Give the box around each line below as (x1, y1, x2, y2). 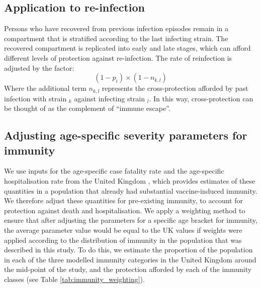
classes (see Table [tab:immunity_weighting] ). (4, 273, 145, 284)
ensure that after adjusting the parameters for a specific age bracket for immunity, (4, 215, 257, 225)
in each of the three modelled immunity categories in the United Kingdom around (4, 254, 256, 264)
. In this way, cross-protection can (149, 93, 253, 103)
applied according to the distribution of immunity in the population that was (4, 234, 242, 245)
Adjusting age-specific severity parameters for (4, 127, 247, 143)
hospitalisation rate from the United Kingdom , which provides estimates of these (4, 176, 255, 186)
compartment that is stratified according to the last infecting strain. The (4, 33, 228, 43)
